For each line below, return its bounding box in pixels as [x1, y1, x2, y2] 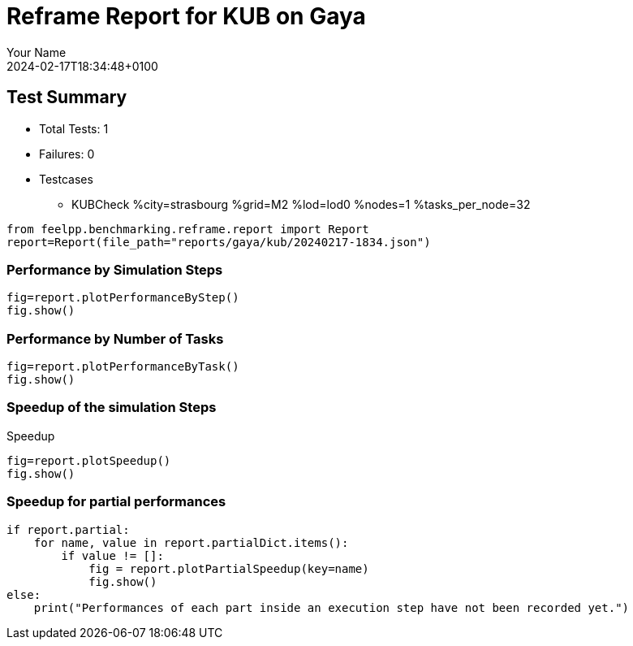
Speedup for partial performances [6, 493, 226, 510]
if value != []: [61, 548, 164, 562]
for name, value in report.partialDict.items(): [33, 535, 349, 549]
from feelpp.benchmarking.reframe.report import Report [6, 222, 369, 236]
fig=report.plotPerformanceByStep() [6, 291, 239, 305]
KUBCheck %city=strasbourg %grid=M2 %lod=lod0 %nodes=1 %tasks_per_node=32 [71, 197, 531, 211]
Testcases [39, 171, 93, 186]
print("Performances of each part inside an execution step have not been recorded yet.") [33, 600, 630, 614]
